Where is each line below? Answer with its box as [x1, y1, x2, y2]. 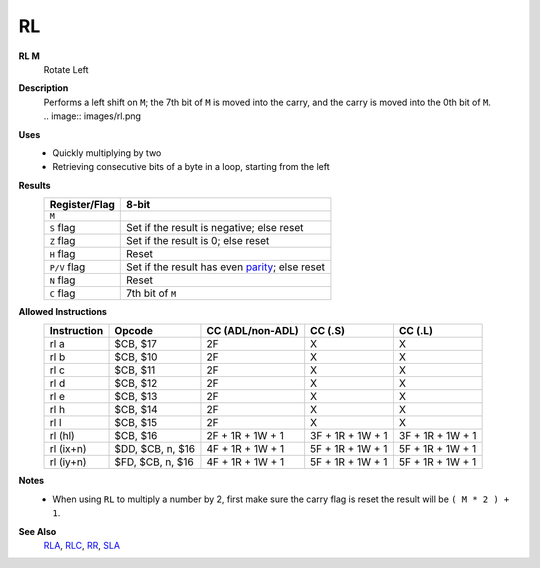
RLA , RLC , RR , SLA [43, 540, 120, 552]
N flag [49, 273, 76, 287]
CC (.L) [398, 324, 434, 338]
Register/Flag [49, 198, 115, 212]
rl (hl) [49, 429, 75, 443]
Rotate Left [43, 63, 89, 75]
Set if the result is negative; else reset [126, 221, 304, 235]
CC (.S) [310, 324, 345, 338]
